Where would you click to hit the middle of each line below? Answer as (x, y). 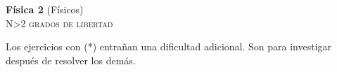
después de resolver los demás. (71, 60)
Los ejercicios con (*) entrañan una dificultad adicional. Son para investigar (169, 46)
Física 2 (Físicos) (45, 9)
